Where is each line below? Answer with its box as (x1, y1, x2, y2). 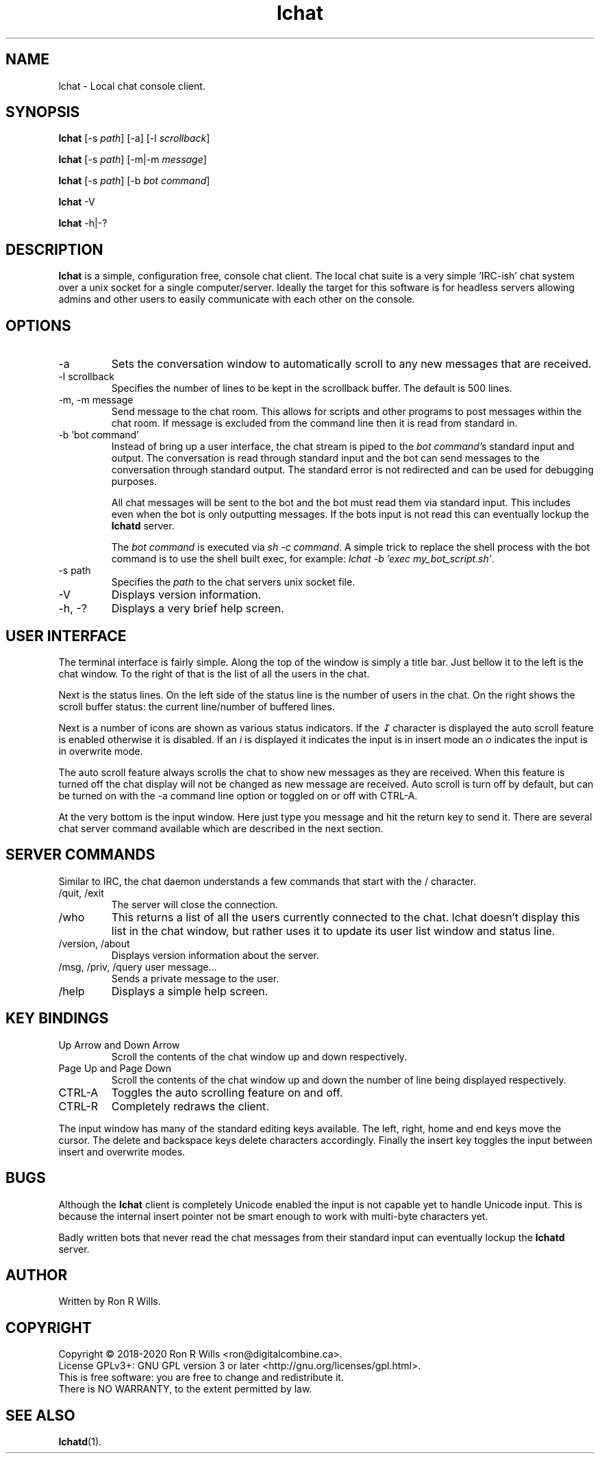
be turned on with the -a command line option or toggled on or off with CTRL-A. (58, 789, 418, 801)
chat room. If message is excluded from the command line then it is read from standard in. (111, 417, 518, 429)
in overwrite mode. (58, 745, 143, 757)
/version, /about (58, 937, 130, 949)
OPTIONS (5, 316, 71, 334)
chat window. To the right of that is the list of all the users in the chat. (58, 667, 370, 679)
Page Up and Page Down (58, 1062, 171, 1074)
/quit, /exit (58, 886, 104, 899)
